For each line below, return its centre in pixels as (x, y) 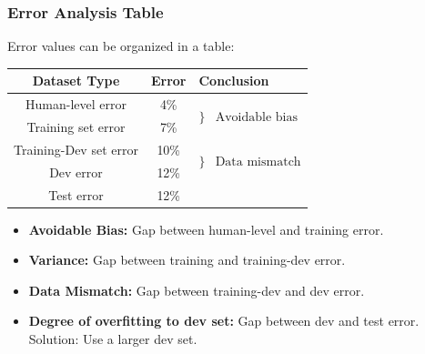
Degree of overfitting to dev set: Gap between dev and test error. (224, 321)
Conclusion (234, 81)
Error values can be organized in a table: (121, 46)
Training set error (76, 126)
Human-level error (76, 104)
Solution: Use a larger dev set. (113, 339)
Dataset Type (76, 81)
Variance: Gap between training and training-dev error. (187, 260)
